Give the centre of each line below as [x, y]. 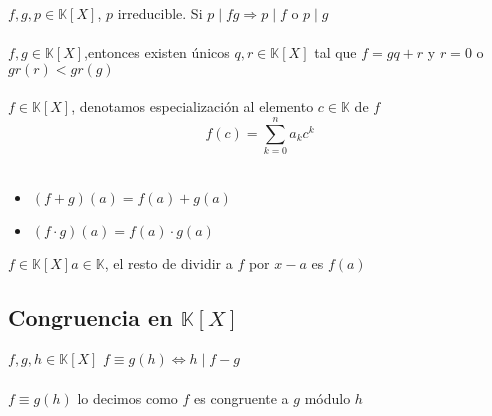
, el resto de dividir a [168, 262]
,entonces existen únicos [157, 52]
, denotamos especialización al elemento [192, 106]
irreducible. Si [160, 13]
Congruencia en [90, 316]
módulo [327, 397]
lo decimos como [127, 397]
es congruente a [241, 397]
